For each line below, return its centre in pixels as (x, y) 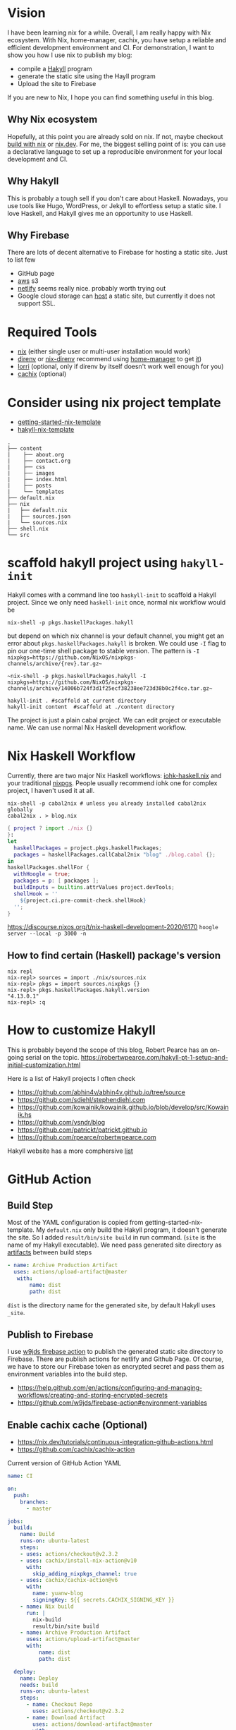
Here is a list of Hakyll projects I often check (72, 1079)
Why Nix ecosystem (52, 120)
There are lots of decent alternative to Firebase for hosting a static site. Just (117, 253)
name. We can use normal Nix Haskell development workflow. (97, 727)
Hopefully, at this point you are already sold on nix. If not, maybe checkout (115, 136)
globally (20, 810)
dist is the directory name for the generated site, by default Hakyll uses (112, 1305)
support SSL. (36, 303)
